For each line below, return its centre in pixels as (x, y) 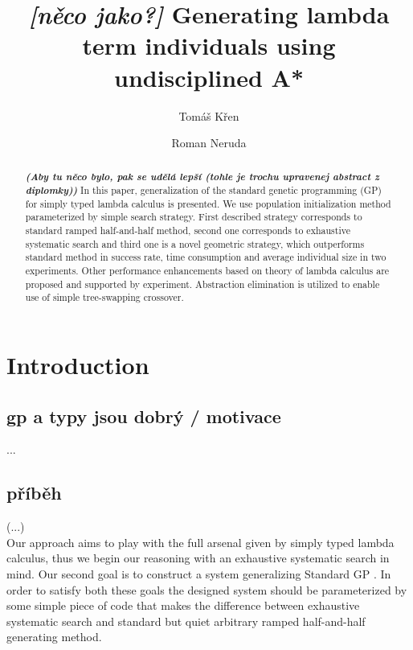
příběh (34, 493)
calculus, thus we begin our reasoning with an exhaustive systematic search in (198, 558)
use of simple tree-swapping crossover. (104, 297)
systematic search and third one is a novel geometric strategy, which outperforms (195, 243)
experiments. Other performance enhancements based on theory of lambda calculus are (207, 271)
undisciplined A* (209, 77)
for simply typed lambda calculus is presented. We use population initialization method (208, 203)
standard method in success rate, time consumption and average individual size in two (206, 257)
